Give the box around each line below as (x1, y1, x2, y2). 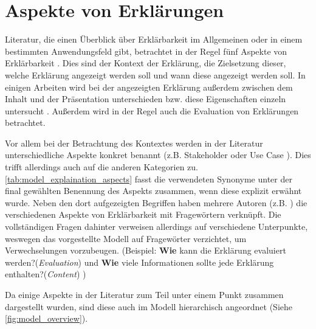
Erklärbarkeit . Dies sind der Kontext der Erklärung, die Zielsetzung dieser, (5, 57, 286, 69)
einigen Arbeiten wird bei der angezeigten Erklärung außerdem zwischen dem (5, 80, 293, 93)
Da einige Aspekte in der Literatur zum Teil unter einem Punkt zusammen (5, 288, 284, 300)
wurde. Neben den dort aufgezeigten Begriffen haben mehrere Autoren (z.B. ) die (5, 196, 307, 209)
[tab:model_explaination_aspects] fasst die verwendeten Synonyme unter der (5, 172, 292, 185)
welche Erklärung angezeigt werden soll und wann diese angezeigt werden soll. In (5, 68, 306, 81)
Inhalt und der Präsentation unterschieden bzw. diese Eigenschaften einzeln (5, 92, 286, 105)
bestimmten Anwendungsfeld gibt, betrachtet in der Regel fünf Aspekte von (5, 44, 287, 57)
